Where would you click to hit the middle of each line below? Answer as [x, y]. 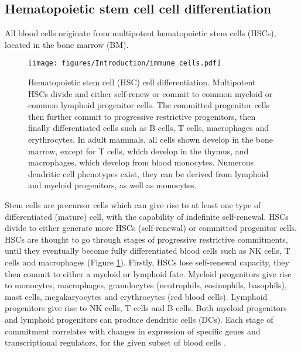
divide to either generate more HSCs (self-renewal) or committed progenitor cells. [151, 228]
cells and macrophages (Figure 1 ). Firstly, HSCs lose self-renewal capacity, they [147, 262]
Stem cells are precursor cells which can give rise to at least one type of [133, 204]
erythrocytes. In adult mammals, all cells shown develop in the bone [151, 139]
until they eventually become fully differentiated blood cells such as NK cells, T [148, 251]
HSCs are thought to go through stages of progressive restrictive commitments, [146, 239]
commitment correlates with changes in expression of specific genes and [133, 331]
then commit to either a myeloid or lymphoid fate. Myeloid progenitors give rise [148, 273]
